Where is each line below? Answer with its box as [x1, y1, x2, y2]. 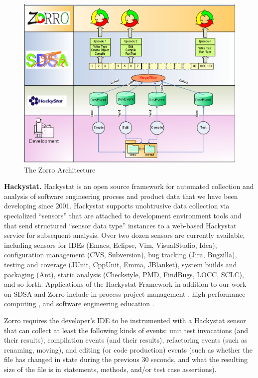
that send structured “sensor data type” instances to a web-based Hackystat [4, 220, 237, 230]
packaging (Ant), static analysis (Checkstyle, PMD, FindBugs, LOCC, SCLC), [4, 269, 244, 279]
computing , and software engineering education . [4, 298, 154, 309]
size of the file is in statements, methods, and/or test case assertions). [4, 364, 217, 374]
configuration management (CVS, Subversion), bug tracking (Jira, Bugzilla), [4, 249, 237, 260]
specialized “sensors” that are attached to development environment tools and [4, 210, 242, 220]
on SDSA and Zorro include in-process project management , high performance [4, 288, 246, 299]
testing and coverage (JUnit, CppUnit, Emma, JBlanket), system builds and [4, 259, 237, 269]
